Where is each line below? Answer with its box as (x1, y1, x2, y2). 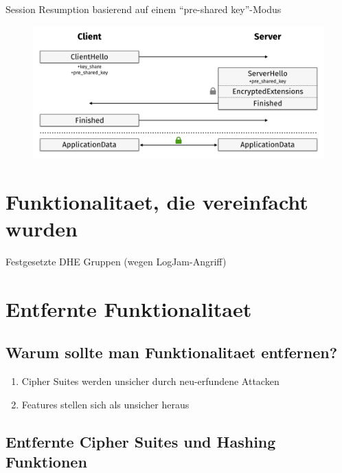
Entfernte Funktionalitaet (5, 294, 252, 322)
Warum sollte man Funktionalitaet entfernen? (5, 342, 338, 363)
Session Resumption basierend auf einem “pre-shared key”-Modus (5, 2, 282, 16)
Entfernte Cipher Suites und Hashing (5, 430, 276, 452)
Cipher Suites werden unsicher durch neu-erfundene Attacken (21, 374, 280, 388)
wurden (5, 214, 78, 242)
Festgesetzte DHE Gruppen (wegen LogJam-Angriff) (5, 254, 227, 268)
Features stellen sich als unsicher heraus (21, 397, 190, 411)
